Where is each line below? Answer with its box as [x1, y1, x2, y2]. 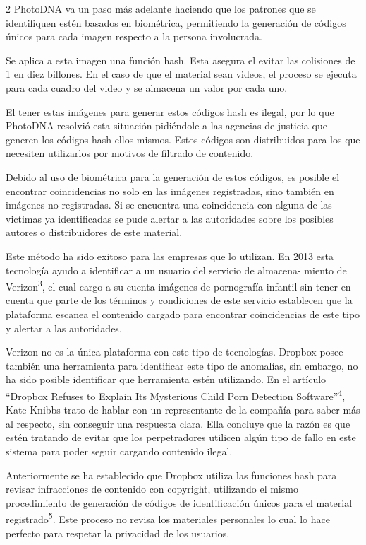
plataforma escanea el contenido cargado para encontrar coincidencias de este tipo [6, 306, 360, 321]
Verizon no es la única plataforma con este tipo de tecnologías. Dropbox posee [6, 344, 343, 359]
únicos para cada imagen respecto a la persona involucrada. [6, 29, 262, 44]
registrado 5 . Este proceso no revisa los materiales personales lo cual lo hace [6, 510, 330, 526]
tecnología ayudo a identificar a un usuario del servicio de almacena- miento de [6, 262, 347, 277]
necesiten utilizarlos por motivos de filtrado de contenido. [6, 146, 254, 160]
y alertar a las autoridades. [6, 320, 122, 335]
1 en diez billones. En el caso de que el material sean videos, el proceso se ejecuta [6, 66, 357, 81]
